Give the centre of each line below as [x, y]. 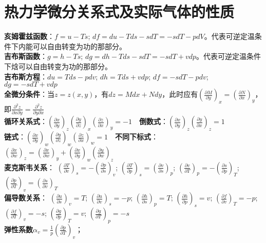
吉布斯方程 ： [26, 76]
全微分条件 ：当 [29, 94]
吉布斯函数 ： [26, 56]
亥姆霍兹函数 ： [29, 36]
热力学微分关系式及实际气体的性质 [119, 12]
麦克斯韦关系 [26, 167]
